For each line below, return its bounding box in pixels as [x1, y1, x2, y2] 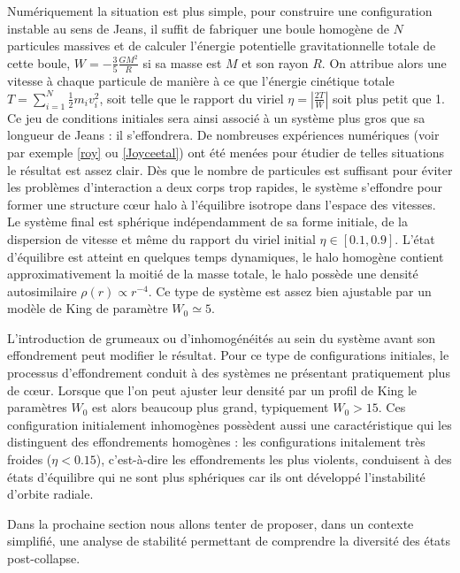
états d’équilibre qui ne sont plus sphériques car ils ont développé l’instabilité [7, 467, 425, 485]
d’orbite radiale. [7, 485, 94, 503]
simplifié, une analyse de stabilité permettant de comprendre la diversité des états [7, 531, 451, 550]
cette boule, [7, 53, 71, 72]
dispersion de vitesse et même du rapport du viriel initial [7, 229, 316, 248]
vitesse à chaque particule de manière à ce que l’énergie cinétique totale [7, 72, 395, 90]
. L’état [395, 229, 435, 248]
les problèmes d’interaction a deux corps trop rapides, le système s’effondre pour [7, 178, 442, 196]
